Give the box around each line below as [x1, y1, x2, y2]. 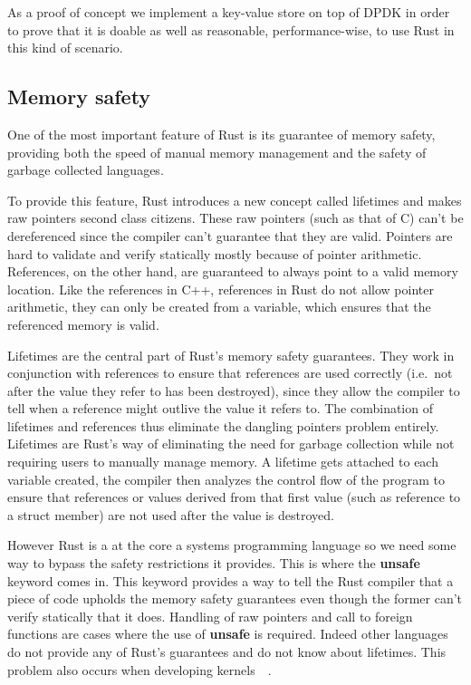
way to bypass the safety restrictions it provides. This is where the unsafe [7, 554, 420, 573]
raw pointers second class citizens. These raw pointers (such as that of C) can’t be [7, 208, 464, 227]
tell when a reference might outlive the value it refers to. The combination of [7, 399, 433, 418]
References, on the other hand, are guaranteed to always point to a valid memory [7, 262, 458, 281]
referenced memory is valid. [7, 314, 159, 333]
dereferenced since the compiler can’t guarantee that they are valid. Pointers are [7, 226, 453, 245]
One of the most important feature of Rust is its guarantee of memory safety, [7, 124, 436, 143]
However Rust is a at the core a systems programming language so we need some [7, 535, 457, 555]
